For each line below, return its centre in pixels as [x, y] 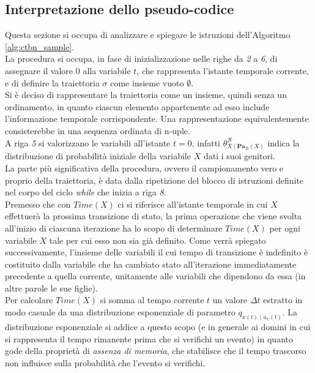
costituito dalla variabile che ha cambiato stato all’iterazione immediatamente [151, 264]
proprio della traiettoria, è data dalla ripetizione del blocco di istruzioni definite [154, 180]
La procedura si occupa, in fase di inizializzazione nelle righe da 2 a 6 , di [141, 58]
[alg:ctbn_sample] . [40, 46]
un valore [230, 300]
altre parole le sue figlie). [51, 288]
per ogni [285, 228]
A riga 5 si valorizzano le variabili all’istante [88, 142]
